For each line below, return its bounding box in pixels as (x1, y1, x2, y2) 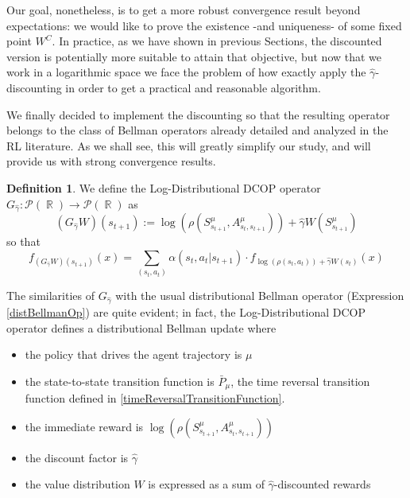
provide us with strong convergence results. (6, 153, 216, 169)
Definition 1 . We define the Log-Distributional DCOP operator (6, 179, 321, 196)
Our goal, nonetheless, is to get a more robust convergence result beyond (6, 2, 361, 18)
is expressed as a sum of (148, 476, 265, 492)
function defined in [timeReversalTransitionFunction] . (25, 390, 285, 407)
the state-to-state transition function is (25, 372, 215, 389)
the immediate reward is (25, 418, 144, 434)
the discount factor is (25, 449, 129, 465)
